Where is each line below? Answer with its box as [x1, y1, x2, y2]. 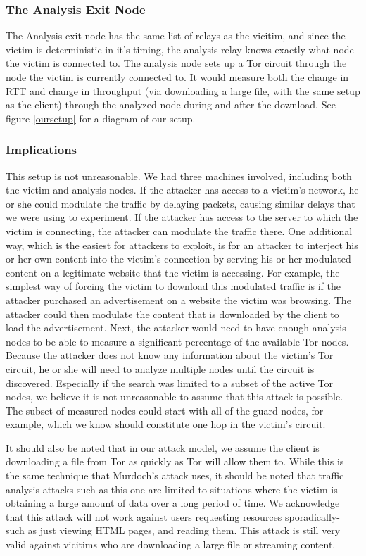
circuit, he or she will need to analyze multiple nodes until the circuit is [6, 361, 315, 376]
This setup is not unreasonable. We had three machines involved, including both [6, 168, 352, 183]
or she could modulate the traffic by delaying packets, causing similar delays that [6, 196, 355, 210]
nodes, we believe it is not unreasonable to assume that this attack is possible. [6, 389, 343, 404]
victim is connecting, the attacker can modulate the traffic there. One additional [6, 223, 353, 238]
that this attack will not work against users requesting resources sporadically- [6, 509, 340, 524]
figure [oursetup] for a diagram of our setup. [6, 110, 196, 125]
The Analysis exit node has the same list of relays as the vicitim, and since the [6, 28, 346, 43]
